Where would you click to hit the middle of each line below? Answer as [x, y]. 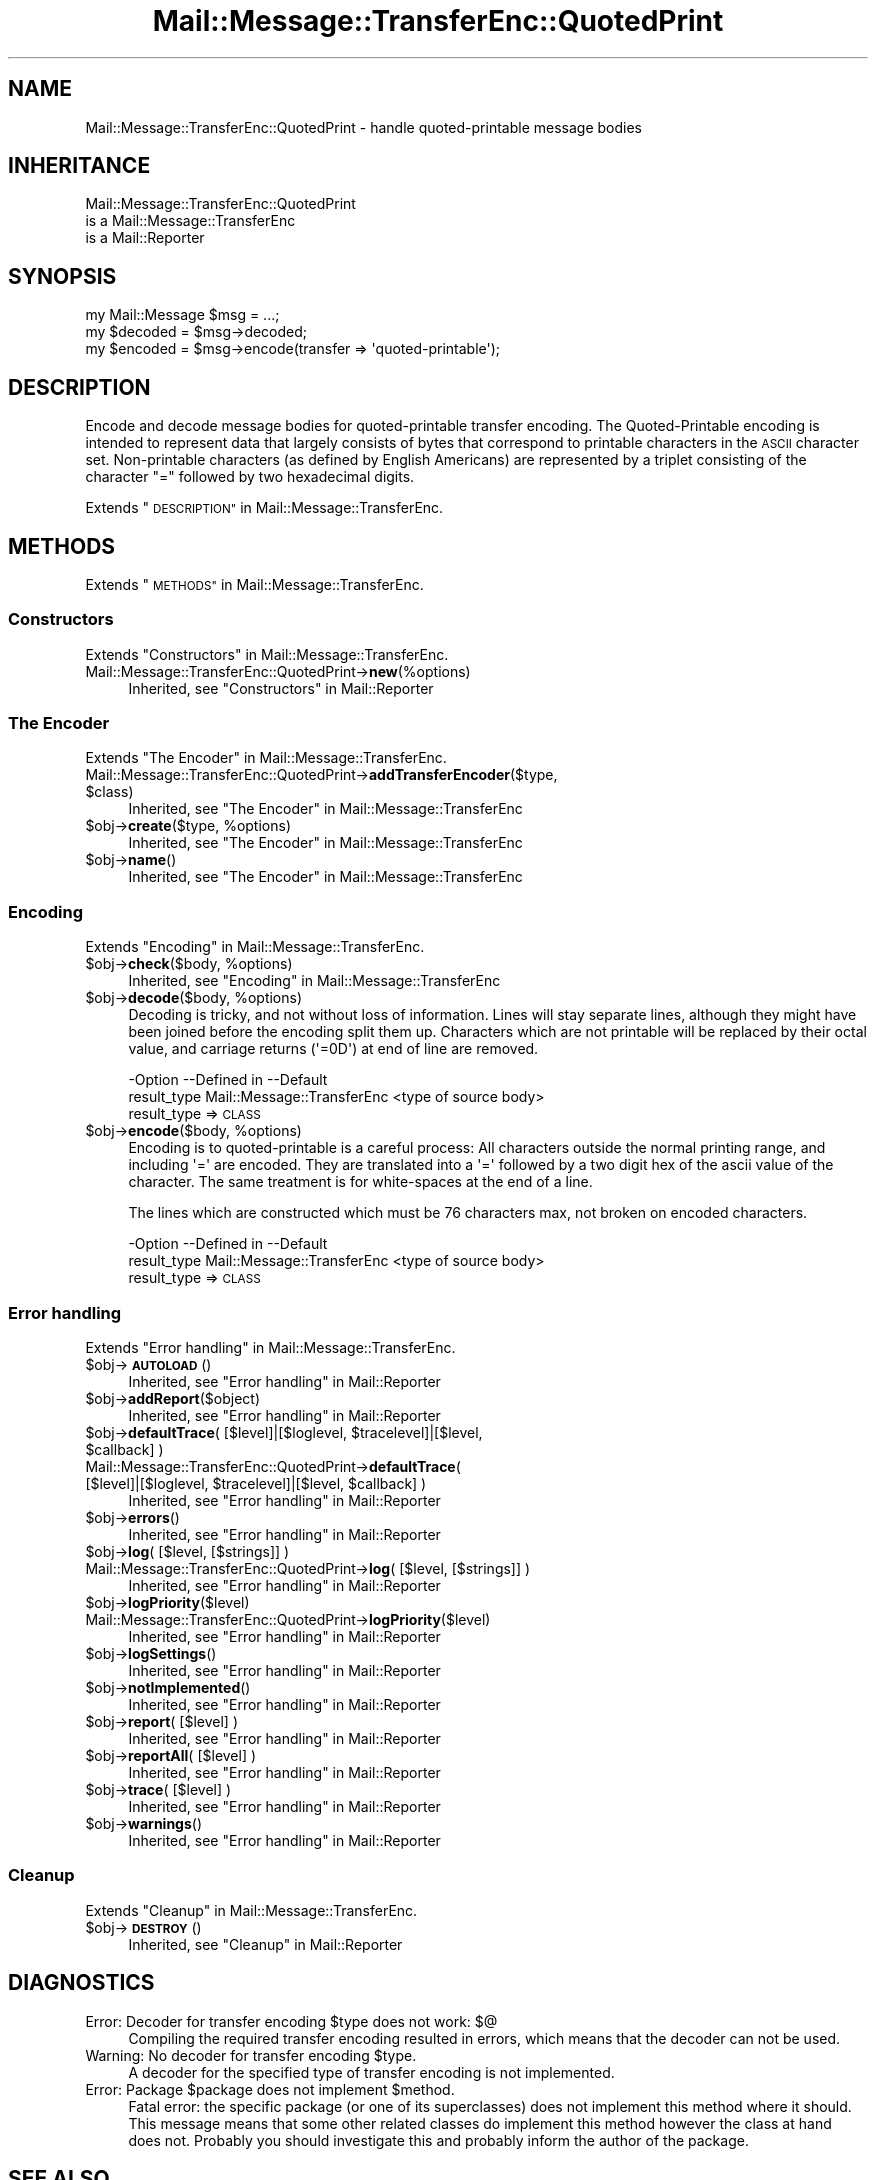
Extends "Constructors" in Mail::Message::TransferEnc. [267, 654]
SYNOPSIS [62, 276]
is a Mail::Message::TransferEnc [190, 221]
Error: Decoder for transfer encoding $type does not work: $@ [291, 2021]
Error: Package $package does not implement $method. [270, 2089]
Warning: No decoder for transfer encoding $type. [251, 2055]
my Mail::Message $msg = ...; [182, 315]
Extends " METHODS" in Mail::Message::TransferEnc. [254, 584]
